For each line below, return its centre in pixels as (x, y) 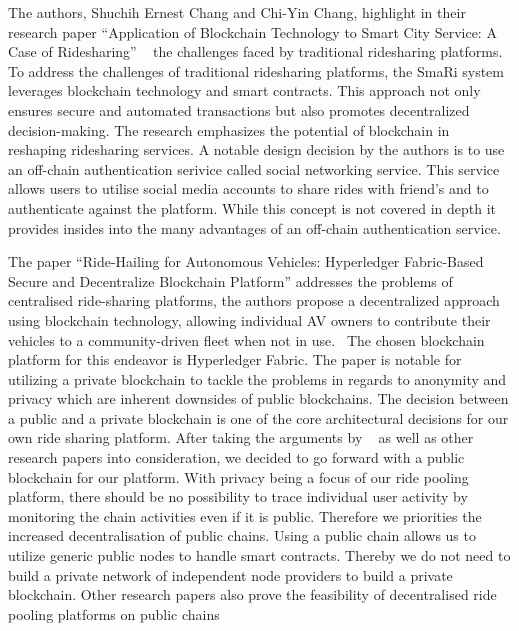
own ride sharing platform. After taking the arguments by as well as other (241, 437)
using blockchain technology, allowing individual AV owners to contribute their (249, 319)
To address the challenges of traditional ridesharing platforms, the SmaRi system (256, 70)
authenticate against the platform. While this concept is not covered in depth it (252, 207)
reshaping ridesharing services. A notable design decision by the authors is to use (256, 149)
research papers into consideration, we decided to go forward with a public (236, 457)
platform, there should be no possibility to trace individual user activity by (238, 496)
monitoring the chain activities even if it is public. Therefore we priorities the (245, 515)
